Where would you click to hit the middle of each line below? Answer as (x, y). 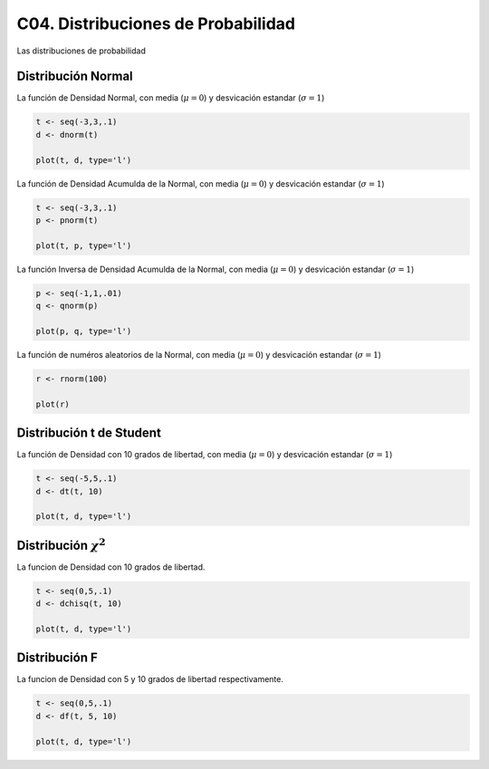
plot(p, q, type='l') (84, 331)
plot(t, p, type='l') (84, 245)
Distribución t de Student (89, 433)
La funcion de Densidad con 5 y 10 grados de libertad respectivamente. (150, 679)
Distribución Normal (75, 77)
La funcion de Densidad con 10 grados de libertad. (111, 567)
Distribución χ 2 (61, 544)
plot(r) (53, 404)
